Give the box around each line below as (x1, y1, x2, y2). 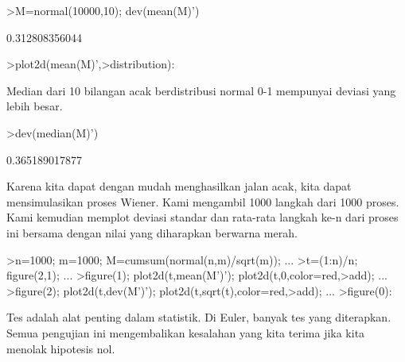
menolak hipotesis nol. (6, 340, 115, 356)
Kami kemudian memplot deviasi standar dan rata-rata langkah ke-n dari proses (6, 209, 399, 225)
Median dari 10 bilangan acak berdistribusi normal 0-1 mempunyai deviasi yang (6, 82, 396, 98)
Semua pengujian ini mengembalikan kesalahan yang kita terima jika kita (6, 324, 365, 341)
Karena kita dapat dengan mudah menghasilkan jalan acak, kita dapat (6, 178, 352, 194)
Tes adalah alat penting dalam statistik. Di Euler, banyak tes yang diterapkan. (6, 309, 391, 325)
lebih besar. (6, 98, 63, 114)
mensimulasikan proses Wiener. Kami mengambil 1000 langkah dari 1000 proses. (6, 193, 399, 210)
